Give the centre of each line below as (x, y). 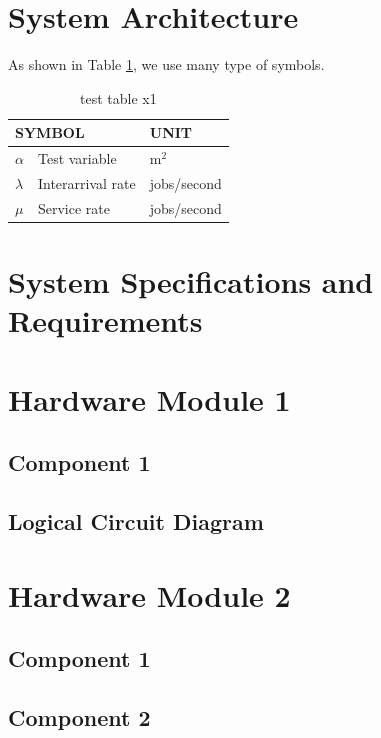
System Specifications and (191, 281)
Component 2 (79, 716)
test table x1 (118, 97)
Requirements (105, 320)
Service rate (73, 207)
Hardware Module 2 (149, 594)
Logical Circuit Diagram (136, 521)
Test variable (77, 158)
